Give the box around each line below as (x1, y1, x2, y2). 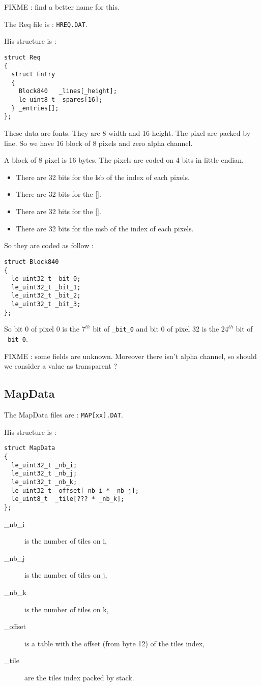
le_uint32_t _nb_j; (11, 470, 77, 478)
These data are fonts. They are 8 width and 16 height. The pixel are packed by (4, 128, 251, 138)
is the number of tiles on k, (24, 604, 109, 614)
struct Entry (11, 71, 55, 78)
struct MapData (4, 444, 55, 452)
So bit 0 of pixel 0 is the (4, 323, 79, 334)
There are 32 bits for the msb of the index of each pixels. (16, 223, 194, 233)
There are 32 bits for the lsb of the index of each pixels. (16, 171, 190, 182)
